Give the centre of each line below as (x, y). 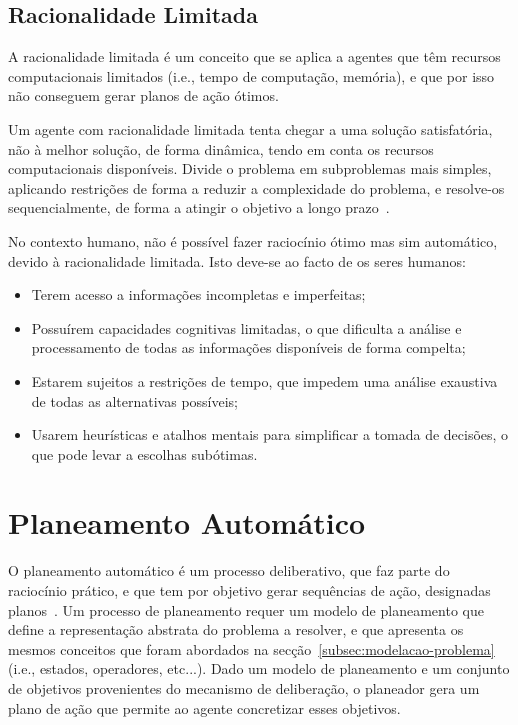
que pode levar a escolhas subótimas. (144, 453)
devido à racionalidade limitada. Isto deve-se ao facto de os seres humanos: (237, 260)
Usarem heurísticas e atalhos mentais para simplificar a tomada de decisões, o (270, 434)
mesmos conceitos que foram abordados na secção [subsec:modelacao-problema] (251, 648)
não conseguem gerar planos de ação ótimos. (143, 95)
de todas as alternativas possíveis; (135, 400)
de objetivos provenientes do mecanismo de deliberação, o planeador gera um (244, 687)
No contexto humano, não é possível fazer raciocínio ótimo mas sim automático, (253, 240)
